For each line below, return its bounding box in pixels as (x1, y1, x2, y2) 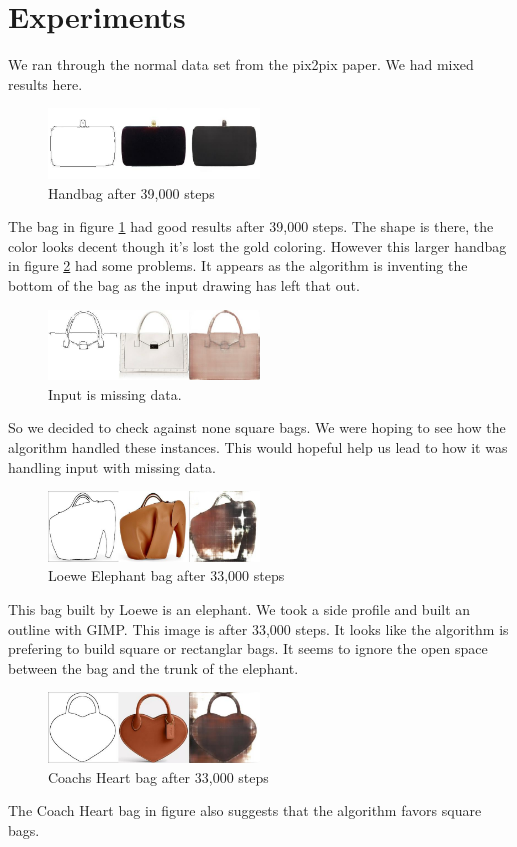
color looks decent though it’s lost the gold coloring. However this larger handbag (8, 235, 507, 256)
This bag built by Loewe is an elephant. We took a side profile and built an (8, 599, 471, 619)
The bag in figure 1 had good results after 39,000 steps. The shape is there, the (8, 216, 494, 237)
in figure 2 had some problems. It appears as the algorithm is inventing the (8, 255, 468, 276)
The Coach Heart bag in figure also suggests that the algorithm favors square (8, 800, 482, 821)
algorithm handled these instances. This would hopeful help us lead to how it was (8, 436, 508, 457)
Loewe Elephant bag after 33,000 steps (48, 565, 285, 586)
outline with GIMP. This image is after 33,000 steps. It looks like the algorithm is (8, 618, 509, 639)
